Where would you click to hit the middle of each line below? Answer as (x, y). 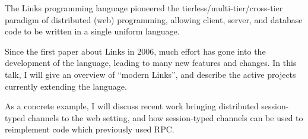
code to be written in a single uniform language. (92, 31)
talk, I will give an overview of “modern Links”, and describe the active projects (150, 74)
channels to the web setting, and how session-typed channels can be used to (166, 117)
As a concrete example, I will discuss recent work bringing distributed (132, 106)
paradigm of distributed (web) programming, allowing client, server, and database (154, 19)
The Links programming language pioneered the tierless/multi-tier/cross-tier (144, 8)
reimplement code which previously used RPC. (90, 129)
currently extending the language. (66, 86)
